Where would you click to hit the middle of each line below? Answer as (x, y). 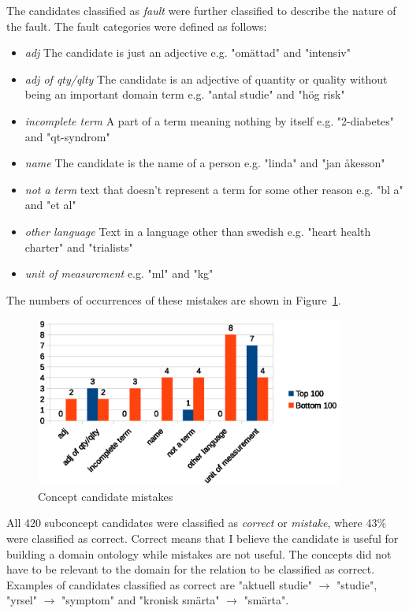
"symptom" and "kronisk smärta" (141, 600)
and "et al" (50, 205)
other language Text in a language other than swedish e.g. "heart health (198, 231)
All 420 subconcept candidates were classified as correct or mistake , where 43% (197, 523)
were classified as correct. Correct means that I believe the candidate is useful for (203, 538)
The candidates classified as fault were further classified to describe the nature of (201, 10)
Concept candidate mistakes (106, 496)
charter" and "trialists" (79, 247)
